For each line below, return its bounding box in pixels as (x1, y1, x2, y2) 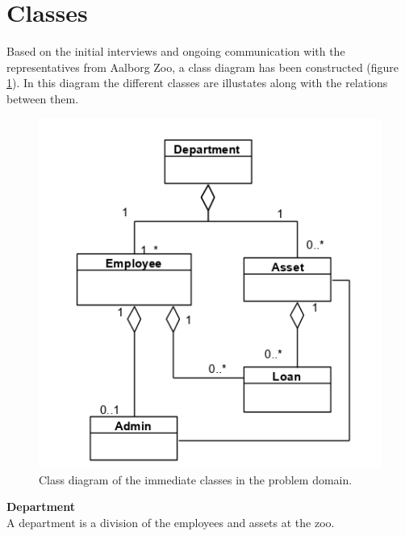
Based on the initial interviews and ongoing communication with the (6, 43, 345, 60)
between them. (6, 90, 79, 107)
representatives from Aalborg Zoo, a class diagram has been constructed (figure (6, 58, 399, 75)
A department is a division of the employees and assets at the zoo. (6, 513, 335, 530)
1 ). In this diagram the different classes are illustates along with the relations (6, 74, 388, 91)
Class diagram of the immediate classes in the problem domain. (39, 471, 353, 488)
